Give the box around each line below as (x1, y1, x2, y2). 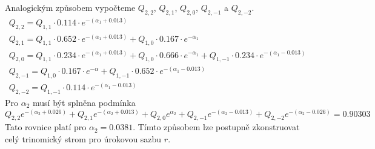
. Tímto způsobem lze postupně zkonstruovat (133, 121, 300, 133)
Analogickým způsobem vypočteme (5, 1, 136, 13)
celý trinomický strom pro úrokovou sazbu (5, 133, 162, 145)
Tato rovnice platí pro (5, 121, 87, 133)
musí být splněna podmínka (33, 96, 136, 109)
